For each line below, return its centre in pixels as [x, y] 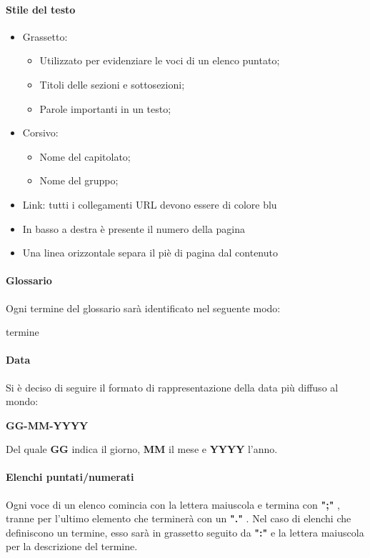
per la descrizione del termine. [72, 546]
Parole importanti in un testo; [105, 108]
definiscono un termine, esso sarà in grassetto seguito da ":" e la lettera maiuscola [185, 532]
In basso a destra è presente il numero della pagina [134, 228]
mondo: [22, 401]
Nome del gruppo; [79, 180]
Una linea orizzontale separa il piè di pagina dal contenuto [150, 253]
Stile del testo [41, 9]
